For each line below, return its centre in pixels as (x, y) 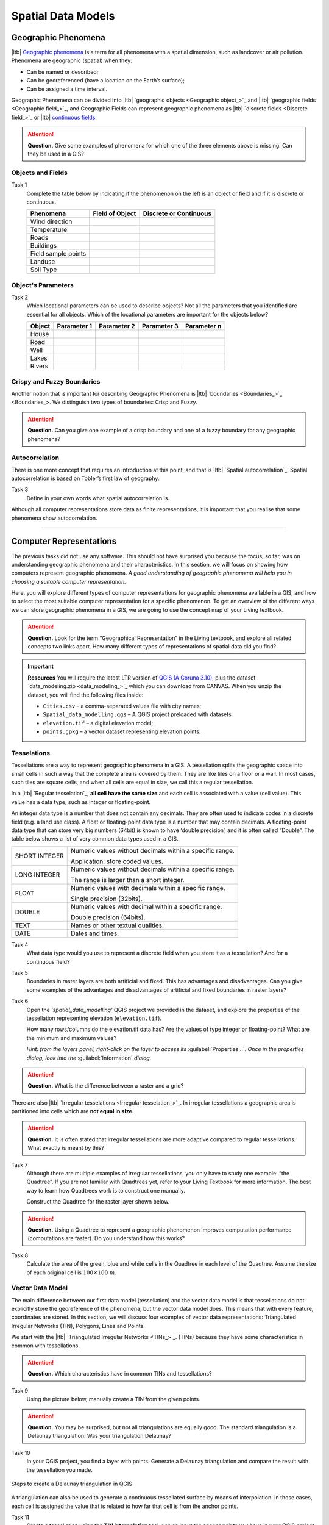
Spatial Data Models (63, 16)
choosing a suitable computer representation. (69, 581)
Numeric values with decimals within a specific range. (148, 888)
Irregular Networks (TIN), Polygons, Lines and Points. (78, 1326)
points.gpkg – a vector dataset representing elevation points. (122, 731)
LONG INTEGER (37, 874)
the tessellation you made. (59, 1469)
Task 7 (19, 1164)
